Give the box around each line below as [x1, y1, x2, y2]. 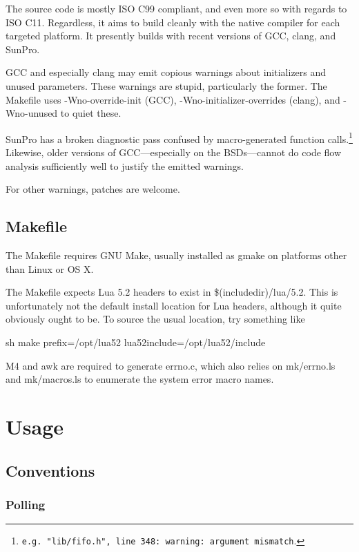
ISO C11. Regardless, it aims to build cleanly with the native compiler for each [6, 15, 340, 29]
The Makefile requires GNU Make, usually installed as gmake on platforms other [6, 247, 347, 262]
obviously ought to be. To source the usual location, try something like [6, 312, 305, 326]
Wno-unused [6, 106, 58, 120]
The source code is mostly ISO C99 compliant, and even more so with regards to [6, 1, 347, 15]
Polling [6, 495, 46, 513]
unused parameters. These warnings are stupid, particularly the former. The [6, 78, 327, 93]
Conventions [6, 459, 95, 481]
